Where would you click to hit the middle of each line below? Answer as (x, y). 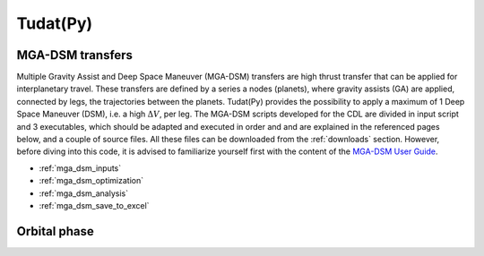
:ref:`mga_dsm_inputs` (80, 168)
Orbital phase (55, 231)
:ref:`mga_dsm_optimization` (91, 181)
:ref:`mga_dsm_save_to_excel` (94, 205)
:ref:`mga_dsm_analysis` (84, 193)
